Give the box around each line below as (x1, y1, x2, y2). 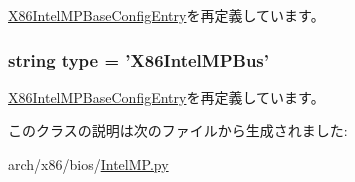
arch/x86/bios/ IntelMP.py (8, 154, 169, 174)
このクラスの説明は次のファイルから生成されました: (8, 120, 348, 141)
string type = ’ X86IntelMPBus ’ (8, 47, 270, 72)
